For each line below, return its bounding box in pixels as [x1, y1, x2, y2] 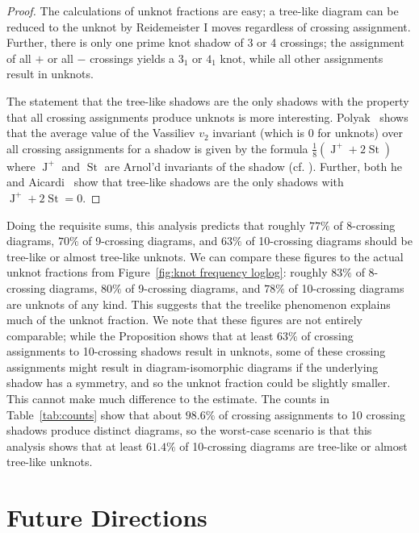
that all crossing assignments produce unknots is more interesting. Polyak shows [6, 108, 409, 125]
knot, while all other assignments [220, 49, 383, 66]
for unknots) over [317, 124, 403, 141]
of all [6, 49, 31, 66]
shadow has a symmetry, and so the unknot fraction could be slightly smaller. [6, 374, 391, 391]
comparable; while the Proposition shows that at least [6, 327, 274, 344]
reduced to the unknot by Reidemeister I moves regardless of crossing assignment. [6, 18, 411, 35]
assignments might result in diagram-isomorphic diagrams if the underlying [6, 358, 379, 375]
